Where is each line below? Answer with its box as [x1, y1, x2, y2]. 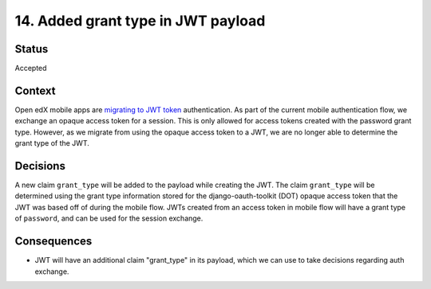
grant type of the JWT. [14, 139, 89, 148]
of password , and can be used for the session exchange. [14, 213, 204, 223]
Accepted [14, 64, 47, 73]
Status [14, 42, 49, 56]
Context [14, 84, 56, 97]
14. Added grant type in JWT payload [14, 12, 266, 29]
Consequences [14, 235, 93, 248]
